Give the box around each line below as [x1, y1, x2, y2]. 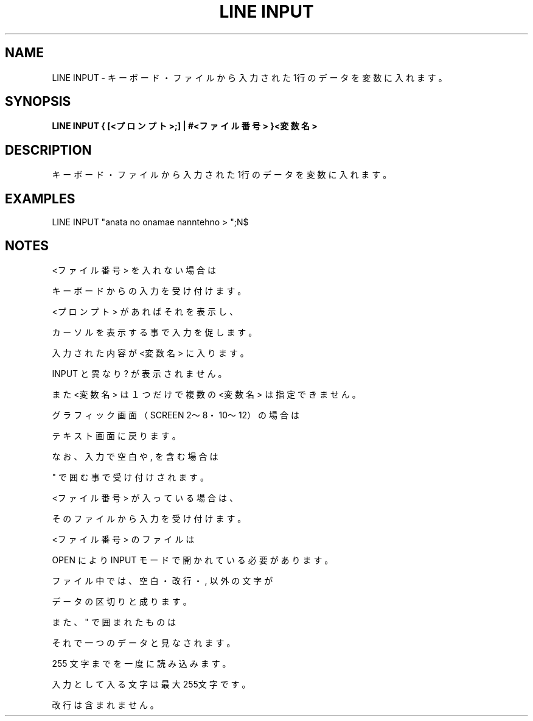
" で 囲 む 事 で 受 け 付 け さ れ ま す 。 [52, 471, 209, 482]
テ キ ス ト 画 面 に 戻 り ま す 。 [52, 430, 181, 441]
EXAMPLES [5, 191, 75, 206]
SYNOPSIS [5, 94, 71, 110]
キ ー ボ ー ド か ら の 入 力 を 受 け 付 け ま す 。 [52, 285, 246, 296]
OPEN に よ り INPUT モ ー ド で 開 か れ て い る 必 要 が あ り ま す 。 [52, 554, 333, 565]
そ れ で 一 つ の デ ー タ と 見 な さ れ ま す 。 [52, 637, 235, 648]
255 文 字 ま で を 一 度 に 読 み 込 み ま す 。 [52, 658, 231, 669]
